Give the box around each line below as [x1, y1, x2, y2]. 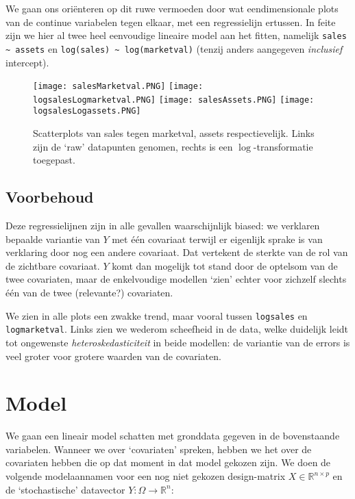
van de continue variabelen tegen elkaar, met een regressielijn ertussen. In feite [5, 14, 336, 29]
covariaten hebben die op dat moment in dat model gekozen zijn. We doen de [5, 455, 331, 470]
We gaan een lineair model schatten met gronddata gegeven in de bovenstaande [5, 428, 340, 443]
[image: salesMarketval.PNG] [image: [33, 81, 204, 92]
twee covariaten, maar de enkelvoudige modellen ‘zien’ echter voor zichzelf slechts [5, 272, 347, 286]
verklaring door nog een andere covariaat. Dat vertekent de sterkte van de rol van [5, 245, 348, 259]
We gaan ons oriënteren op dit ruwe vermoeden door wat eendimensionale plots [5, 1, 339, 15]
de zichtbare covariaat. [5, 258, 100, 272]
